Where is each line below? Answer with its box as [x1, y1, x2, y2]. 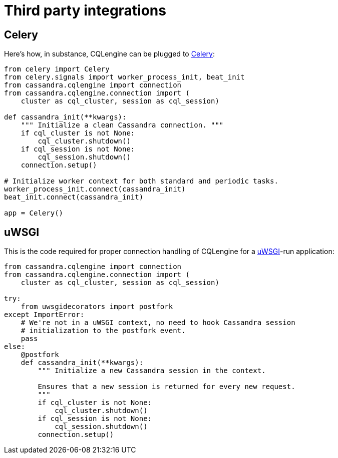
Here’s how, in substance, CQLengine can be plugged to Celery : [4, 49, 215, 58]
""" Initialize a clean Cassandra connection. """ [21, 121, 224, 129]
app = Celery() [4, 209, 64, 217]
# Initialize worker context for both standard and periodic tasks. [4, 177, 278, 185]
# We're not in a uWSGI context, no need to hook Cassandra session [21, 318, 295, 327]
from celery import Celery [4, 65, 110, 73]
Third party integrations [4, 2, 166, 19]
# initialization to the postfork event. [21, 326, 186, 335]
